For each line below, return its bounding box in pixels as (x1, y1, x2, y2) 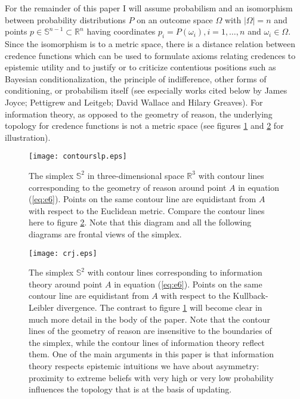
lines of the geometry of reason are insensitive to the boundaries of (29, 324, 272, 337)
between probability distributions (5, 13, 126, 26)
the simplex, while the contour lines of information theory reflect (29, 336, 265, 348)
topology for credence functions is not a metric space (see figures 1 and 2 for (5, 119, 284, 132)
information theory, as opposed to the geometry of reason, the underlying (5, 107, 273, 120)
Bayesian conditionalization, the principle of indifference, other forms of (5, 72, 267, 85)
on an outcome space (137, 13, 213, 26)
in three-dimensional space (87, 169, 184, 181)
